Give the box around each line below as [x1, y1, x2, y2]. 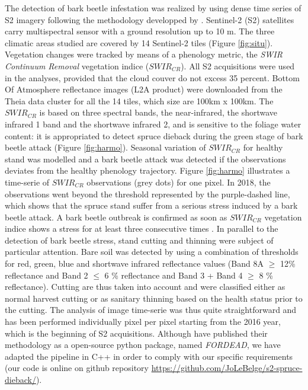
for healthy [243, 141, 283, 154]
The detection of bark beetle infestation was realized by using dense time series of [5, 2, 301, 14]
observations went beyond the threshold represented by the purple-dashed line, [5, 187, 290, 200]
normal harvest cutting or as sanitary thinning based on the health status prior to [5, 292, 303, 304]
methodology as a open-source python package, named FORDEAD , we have [5, 338, 281, 351]
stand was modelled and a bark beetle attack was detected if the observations [5, 152, 286, 165]
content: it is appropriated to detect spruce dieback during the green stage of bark [5, 129, 303, 142]
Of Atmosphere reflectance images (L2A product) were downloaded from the [5, 83, 283, 95]
